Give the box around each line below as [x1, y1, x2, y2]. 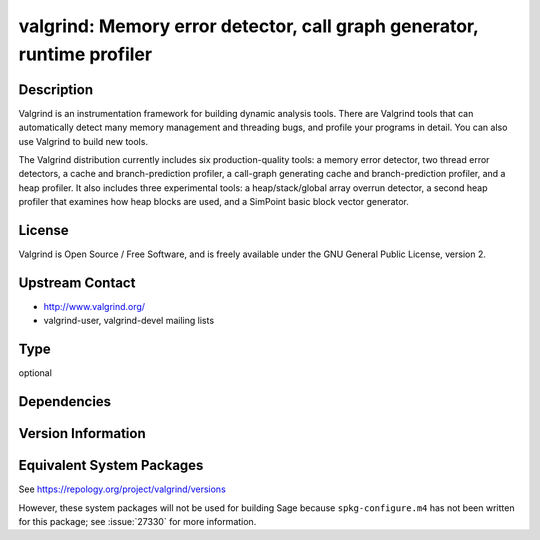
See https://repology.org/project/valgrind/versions [18, 483, 227, 495]
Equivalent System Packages [18, 457, 204, 474]
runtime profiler [18, 43, 153, 65]
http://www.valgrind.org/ [43, 301, 145, 313]
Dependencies [18, 393, 112, 410]
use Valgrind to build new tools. [18, 135, 149, 147]
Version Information [18, 425, 146, 442]
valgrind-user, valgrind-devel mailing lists [43, 315, 215, 327]
